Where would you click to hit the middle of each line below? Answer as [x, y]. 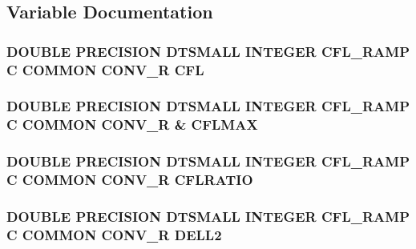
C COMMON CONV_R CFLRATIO [130, 180]
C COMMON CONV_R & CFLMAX [132, 124]
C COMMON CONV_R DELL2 [114, 234]
